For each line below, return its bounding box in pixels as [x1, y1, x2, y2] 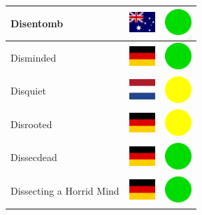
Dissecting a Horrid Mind [10, 183, 120, 198]
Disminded [10, 50, 57, 64]
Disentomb [10, 15, 64, 30]
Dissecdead [10, 150, 57, 165]
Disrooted [10, 116, 52, 131]
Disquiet [10, 83, 46, 98]
